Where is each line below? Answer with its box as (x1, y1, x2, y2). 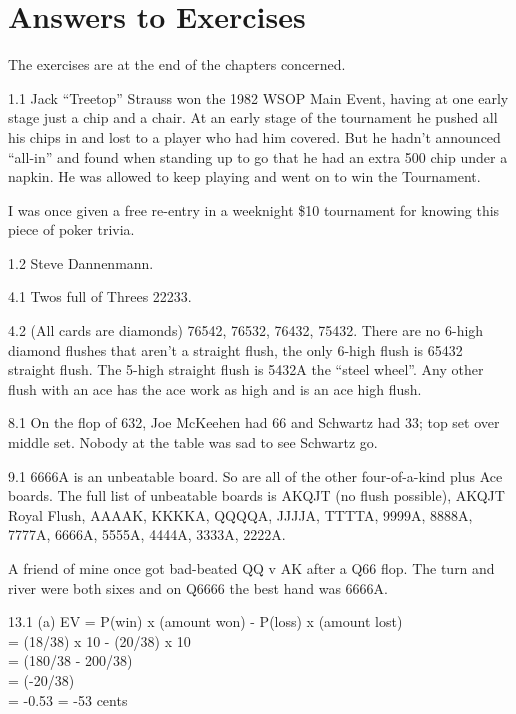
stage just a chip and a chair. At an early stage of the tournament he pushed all (8, 107, 498, 128)
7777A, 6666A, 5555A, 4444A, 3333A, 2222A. (8, 524, 286, 545)
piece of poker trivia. (8, 219, 135, 240)
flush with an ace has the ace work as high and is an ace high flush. (8, 378, 422, 399)
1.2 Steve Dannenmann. (8, 252, 154, 273)
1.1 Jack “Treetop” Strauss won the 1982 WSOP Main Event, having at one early (8, 87, 509, 108)
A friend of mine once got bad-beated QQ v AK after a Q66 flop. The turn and (8, 558, 495, 578)
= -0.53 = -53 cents (8, 689, 128, 710)
